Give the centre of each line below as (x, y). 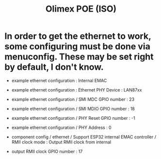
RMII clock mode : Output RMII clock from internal (61, 142)
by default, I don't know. (54, 67)
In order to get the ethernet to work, (78, 36)
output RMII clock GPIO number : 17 (47, 151)
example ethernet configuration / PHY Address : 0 (62, 127)
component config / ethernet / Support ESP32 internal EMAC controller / (84, 137)
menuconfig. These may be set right (79, 57)
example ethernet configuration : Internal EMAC (59, 80)
